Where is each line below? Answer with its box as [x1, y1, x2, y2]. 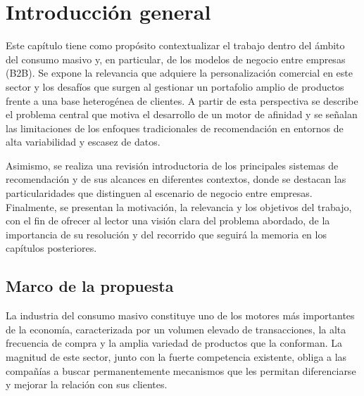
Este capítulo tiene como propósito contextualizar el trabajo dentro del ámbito [6, 38, 345, 53]
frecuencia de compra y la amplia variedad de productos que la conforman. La [6, 336, 343, 350]
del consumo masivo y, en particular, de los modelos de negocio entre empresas [6, 51, 346, 66]
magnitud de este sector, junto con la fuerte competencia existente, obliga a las [6, 350, 347, 364]
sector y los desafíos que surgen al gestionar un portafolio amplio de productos [6, 79, 344, 94]
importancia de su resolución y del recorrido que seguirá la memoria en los [6, 226, 327, 241]
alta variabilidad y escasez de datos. [6, 134, 161, 149]
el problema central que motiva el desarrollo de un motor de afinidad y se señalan [6, 107, 358, 122]
